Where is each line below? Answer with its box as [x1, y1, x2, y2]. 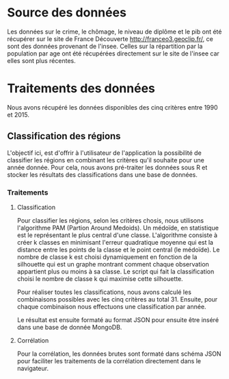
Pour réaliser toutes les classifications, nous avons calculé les [16, 288, 191, 296]
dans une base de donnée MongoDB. [16, 323, 122, 331]
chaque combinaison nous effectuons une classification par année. [16, 302, 206, 310]
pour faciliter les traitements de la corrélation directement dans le [16, 356, 202, 365]
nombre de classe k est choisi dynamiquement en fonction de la [16, 252, 198, 261]
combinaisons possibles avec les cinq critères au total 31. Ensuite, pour [16, 295, 218, 303]
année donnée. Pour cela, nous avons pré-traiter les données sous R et [7, 163, 208, 171]
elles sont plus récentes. [7, 56, 77, 64]
